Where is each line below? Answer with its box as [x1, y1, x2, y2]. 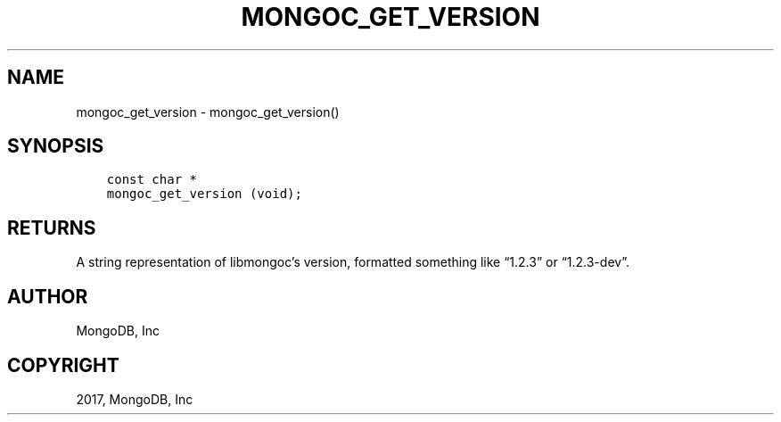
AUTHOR [7, 285, 88, 308]
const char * [106, 172, 197, 187]
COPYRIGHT [7, 353, 119, 376]
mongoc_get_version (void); [106, 186, 302, 202]
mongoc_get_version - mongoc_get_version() [76, 103, 340, 120]
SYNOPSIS [7, 135, 104, 158]
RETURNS [7, 216, 96, 239]
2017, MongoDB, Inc [76, 391, 193, 407]
